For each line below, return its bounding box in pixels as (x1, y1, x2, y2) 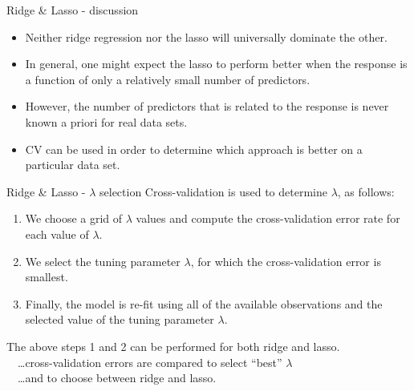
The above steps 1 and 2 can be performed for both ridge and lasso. (6, 337, 340, 354)
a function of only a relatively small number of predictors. (25, 71, 310, 87)
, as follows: (337, 183, 395, 200)
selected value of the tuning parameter (25, 311, 214, 328)
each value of (25, 225, 89, 242)
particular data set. (25, 156, 120, 173)
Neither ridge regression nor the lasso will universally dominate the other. (25, 28, 388, 45)
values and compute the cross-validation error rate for (136, 210, 400, 227)
